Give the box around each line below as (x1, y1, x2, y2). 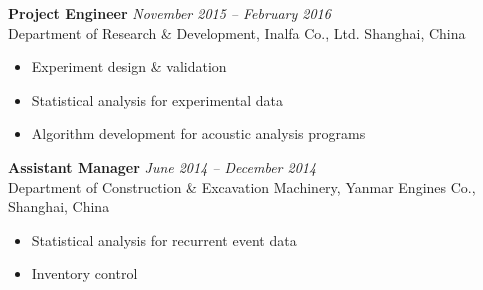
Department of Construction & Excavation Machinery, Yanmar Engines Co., (8, 176, 476, 197)
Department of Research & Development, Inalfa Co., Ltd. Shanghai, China (8, 22, 466, 43)
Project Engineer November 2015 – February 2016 (8, 3, 331, 23)
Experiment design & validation (31, 56, 227, 77)
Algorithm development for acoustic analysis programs (31, 123, 366, 144)
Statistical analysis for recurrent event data (31, 229, 297, 250)
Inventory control (31, 263, 138, 284)
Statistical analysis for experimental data (31, 89, 283, 110)
